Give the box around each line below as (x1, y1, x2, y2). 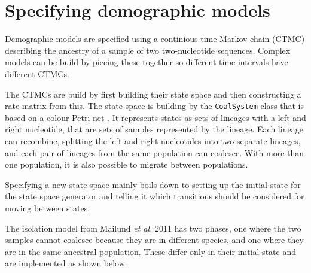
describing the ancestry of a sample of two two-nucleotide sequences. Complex (5, 44, 291, 56)
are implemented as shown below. (5, 257, 127, 269)
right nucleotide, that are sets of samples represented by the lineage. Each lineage (5, 123, 303, 135)
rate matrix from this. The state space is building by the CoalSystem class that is (5, 99, 304, 112)
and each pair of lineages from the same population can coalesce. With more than (5, 146, 304, 159)
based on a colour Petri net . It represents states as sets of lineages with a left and (5, 111, 306, 123)
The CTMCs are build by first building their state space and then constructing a (5, 87, 301, 100)
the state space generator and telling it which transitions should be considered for (5, 190, 304, 202)
